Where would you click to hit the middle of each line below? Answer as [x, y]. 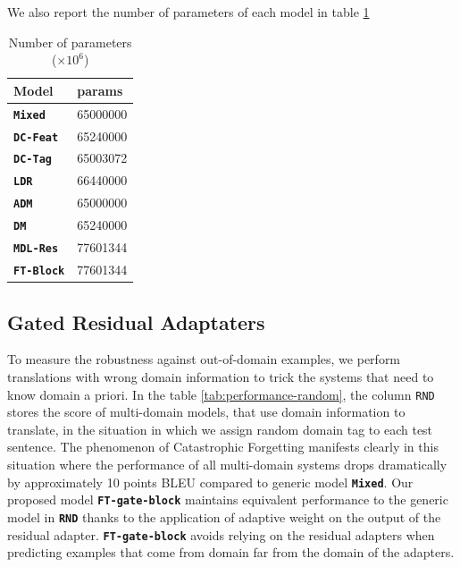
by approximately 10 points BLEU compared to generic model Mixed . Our [210, 482]
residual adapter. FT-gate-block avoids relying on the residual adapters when [221, 534]
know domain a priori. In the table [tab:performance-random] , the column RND [221, 394]
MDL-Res [36, 249]
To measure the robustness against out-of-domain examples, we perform [204, 359]
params [100, 90]
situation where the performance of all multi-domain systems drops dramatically [227, 464]
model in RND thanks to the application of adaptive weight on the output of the [224, 516]
